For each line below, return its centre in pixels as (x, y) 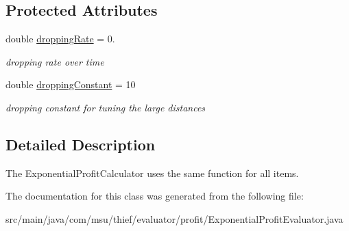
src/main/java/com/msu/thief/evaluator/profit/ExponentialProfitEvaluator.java (174, 218)
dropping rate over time (55, 61)
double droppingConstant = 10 (71, 84)
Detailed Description (81, 144)
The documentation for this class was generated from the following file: (155, 196)
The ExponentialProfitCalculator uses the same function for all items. (152, 173)
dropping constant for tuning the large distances (106, 107)
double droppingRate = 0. (60, 39)
